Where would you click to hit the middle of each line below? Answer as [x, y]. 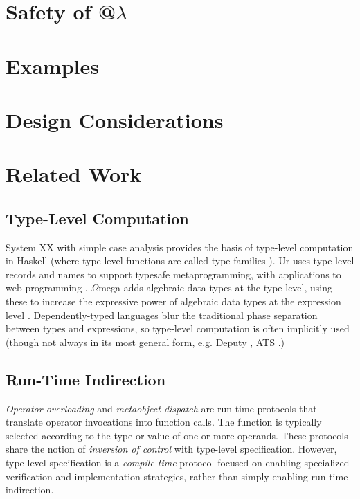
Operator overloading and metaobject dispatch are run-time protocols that [161, 408]
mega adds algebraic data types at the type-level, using [215, 288]
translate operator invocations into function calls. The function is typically [164, 422]
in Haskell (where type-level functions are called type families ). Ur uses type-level [180, 261]
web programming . [47, 288]
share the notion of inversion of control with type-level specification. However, [171, 449]
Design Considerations [115, 119]
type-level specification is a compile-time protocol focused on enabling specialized [178, 463]
